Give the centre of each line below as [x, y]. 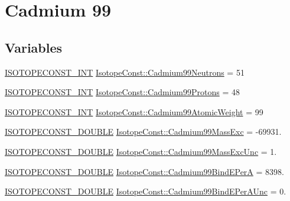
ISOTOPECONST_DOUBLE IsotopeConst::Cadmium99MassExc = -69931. [143, 132]
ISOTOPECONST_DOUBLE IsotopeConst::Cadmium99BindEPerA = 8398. [144, 171]
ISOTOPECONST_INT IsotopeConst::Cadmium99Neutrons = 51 [125, 72]
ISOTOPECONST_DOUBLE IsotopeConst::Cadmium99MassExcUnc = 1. [141, 151]
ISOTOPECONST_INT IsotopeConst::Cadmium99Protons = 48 [122, 92]
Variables [34, 47]
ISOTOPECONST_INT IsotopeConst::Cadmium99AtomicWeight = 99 [134, 111]
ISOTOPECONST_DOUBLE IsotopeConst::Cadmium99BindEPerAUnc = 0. [146, 191]
